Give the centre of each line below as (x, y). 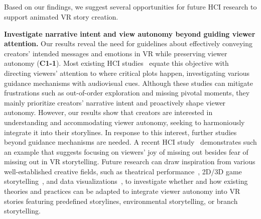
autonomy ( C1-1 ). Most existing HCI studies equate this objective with (116, 63)
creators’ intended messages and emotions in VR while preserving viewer (116, 53)
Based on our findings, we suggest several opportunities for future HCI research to (130, 7)
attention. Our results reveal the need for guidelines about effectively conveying (128, 43)
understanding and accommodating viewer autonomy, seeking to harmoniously (124, 122)
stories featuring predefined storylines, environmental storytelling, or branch (121, 201)
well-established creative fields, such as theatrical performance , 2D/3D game (123, 171)
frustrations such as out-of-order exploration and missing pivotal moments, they (127, 93)
